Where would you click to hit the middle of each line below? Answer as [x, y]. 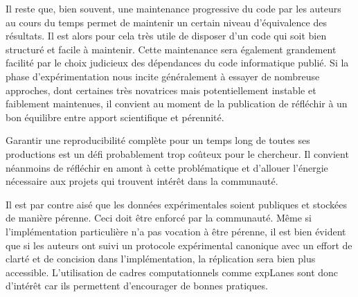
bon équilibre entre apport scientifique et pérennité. [115, 117]
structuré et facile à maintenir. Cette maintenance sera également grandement [171, 49]
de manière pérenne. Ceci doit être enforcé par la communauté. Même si [159, 218]
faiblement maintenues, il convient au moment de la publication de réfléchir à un [177, 103]
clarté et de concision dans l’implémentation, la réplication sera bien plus [161, 259]
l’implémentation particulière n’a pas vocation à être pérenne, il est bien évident [176, 231]
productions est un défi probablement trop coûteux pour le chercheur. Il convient [177, 153]
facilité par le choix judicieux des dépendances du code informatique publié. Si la [177, 63]
